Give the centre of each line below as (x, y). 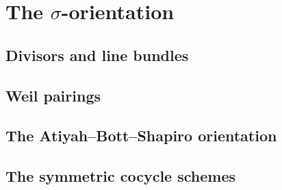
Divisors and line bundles (97, 55)
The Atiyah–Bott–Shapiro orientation (141, 135)
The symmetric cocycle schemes (121, 176)
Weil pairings (53, 95)
